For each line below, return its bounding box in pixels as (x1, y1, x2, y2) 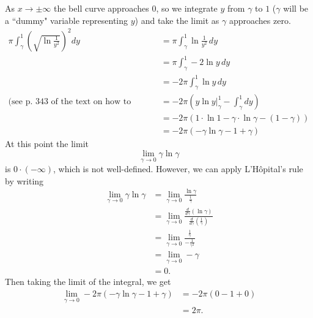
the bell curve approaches (54, 2, 149, 14)
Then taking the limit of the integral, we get (5, 275, 171, 288)
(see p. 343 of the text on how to (8, 97, 131, 107)
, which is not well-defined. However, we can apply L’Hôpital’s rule (53, 162, 303, 175)
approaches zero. (229, 13, 291, 26)
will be (283, 2, 309, 14)
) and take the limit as (134, 13, 219, 26)
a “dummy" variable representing (5, 13, 128, 26)
